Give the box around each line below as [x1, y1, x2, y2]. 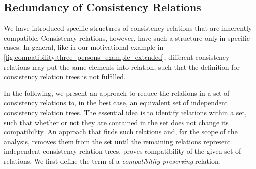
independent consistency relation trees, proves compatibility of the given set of [4, 146, 241, 156]
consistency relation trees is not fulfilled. [4, 71, 126, 82]
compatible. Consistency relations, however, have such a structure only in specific [4, 32, 250, 42]
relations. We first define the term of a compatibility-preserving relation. [4, 155, 220, 166]
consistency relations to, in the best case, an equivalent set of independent [4, 97, 228, 108]
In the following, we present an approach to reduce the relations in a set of [4, 87, 230, 98]
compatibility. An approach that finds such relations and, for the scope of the [4, 127, 238, 137]
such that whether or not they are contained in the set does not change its [4, 117, 229, 127]
